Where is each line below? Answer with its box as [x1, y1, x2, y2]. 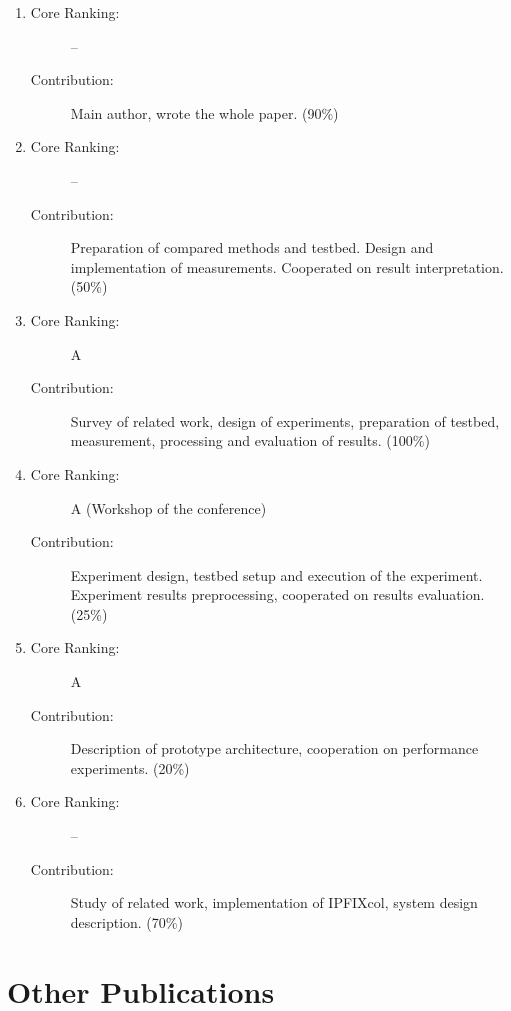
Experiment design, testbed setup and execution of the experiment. [70, 564, 483, 585]
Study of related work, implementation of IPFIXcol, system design [70, 892, 478, 913]
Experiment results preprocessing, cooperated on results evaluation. [70, 584, 485, 605]
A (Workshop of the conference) [70, 497, 267, 518]
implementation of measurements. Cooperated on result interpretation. [70, 256, 504, 277]
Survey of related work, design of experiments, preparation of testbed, [70, 410, 500, 431]
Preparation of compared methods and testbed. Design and [70, 237, 434, 258]
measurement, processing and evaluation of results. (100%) [70, 430, 430, 451]
